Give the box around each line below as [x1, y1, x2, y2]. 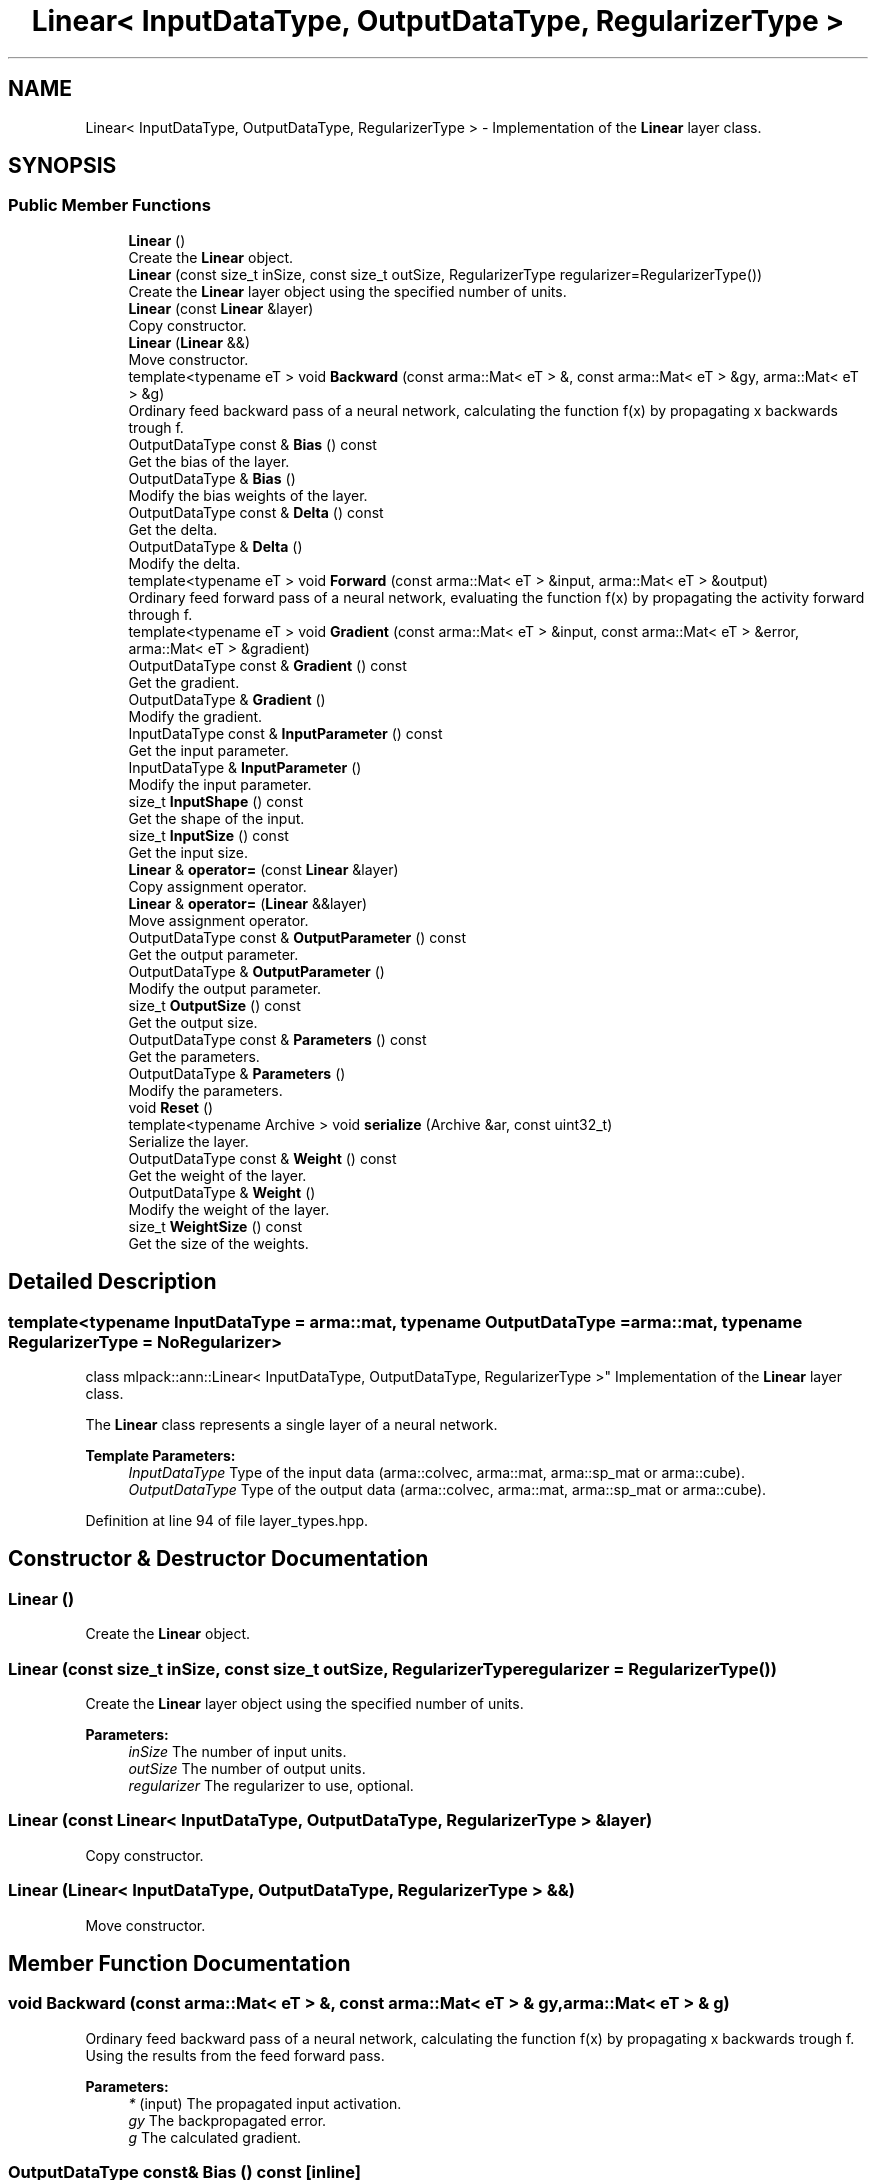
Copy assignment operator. [128, 877, 307, 895]
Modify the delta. [128, 554, 241, 572]
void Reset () [128, 1098, 214, 1116]
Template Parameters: [85, 1447, 236, 1465]
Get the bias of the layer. [128, 452, 290, 470]
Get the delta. [128, 520, 218, 538]
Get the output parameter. [128, 945, 299, 963]
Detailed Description [8, 1269, 217, 1295]
